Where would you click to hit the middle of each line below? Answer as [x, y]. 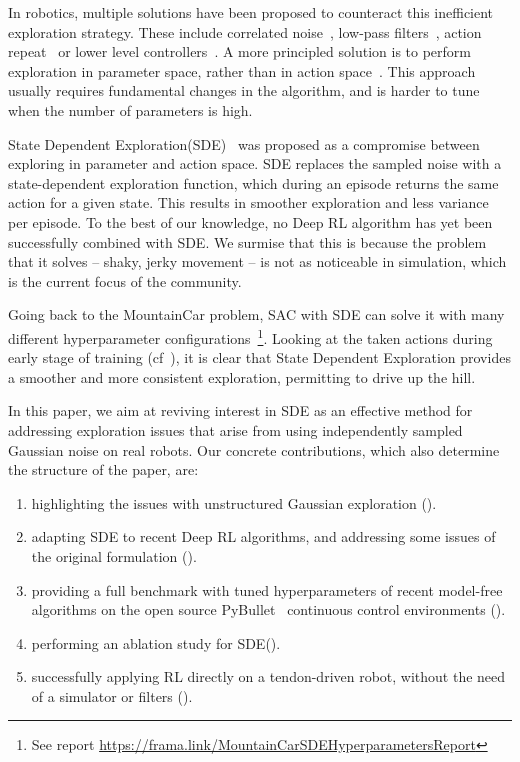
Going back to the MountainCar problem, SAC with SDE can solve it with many [256, 314]
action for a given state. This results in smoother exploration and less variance [248, 202]
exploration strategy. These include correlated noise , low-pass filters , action [245, 31]
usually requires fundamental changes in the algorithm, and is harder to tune [244, 90]
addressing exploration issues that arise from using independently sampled [235, 429]
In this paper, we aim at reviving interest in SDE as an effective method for [240, 410]
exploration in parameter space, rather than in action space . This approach [242, 70]
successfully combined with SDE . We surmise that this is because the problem [247, 241]
